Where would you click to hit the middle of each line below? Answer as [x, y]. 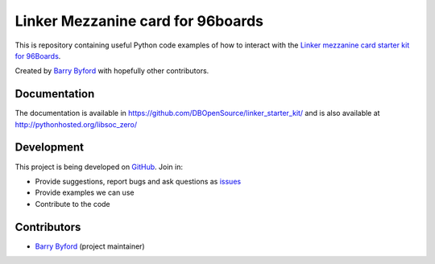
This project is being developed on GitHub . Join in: [99, 167]
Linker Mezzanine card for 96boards [139, 21]
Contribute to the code [72, 204]
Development [50, 148]
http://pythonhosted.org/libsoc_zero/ [76, 124]
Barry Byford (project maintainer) [90, 246]
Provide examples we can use [85, 192]
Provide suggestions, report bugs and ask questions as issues [138, 181]
